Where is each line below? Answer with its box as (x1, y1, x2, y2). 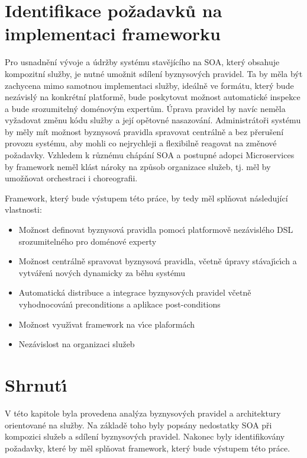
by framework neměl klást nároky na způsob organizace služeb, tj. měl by (5, 160, 271, 172)
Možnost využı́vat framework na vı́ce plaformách (18, 318, 195, 330)
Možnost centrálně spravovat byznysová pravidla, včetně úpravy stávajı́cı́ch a (18, 255, 297, 267)
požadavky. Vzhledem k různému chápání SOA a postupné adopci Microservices (5, 149, 295, 161)
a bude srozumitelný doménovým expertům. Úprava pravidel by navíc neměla (5, 102, 286, 114)
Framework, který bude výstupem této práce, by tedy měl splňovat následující (5, 191, 288, 204)
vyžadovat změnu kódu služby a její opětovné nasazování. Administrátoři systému (5, 114, 301, 126)
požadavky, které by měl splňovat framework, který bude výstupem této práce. (5, 441, 290, 454)
